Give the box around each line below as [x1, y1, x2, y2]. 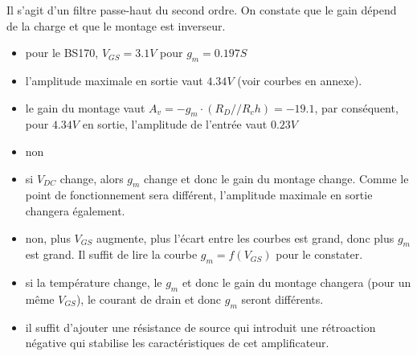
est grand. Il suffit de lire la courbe [25, 246, 198, 263]
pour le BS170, [25, 44, 99, 61]
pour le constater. [276, 246, 363, 263]
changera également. [25, 202, 125, 219]
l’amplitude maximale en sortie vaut [25, 72, 203, 88]
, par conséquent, [314, 99, 399, 116]
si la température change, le [25, 274, 162, 291]
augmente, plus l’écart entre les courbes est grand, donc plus [96, 229, 395, 246]
